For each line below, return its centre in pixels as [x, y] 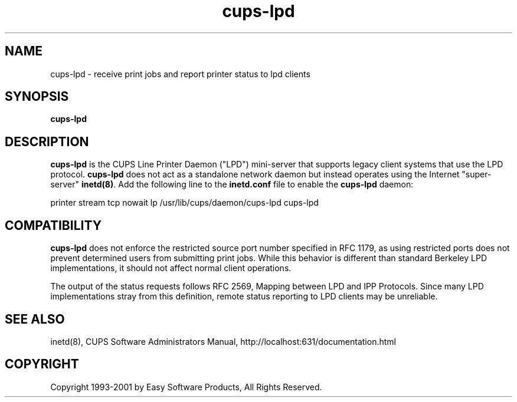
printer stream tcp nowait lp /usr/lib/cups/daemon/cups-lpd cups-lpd [184, 203]
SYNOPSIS [37, 97]
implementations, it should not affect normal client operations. [171, 268]
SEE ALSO [35, 319]
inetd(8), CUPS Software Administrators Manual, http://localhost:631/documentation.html [223, 341]
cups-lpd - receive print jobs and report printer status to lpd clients [180, 74]
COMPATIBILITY [53, 225]
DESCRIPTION [47, 141]
